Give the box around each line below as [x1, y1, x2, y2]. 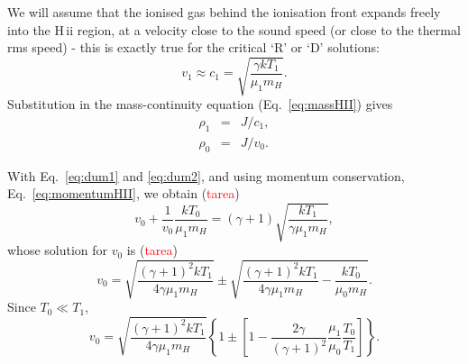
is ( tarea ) [126, 241, 178, 259]
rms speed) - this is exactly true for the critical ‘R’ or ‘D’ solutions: [7, 38, 380, 57]
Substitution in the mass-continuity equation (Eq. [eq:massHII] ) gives [7, 95, 393, 114]
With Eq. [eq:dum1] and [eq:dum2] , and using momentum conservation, [7, 166, 405, 185]
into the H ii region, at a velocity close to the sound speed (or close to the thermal [7, 20, 461, 39]
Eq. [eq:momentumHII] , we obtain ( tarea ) [7, 184, 240, 203]
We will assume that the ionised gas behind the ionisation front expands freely [7, 3, 441, 21]
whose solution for [7, 241, 108, 259]
